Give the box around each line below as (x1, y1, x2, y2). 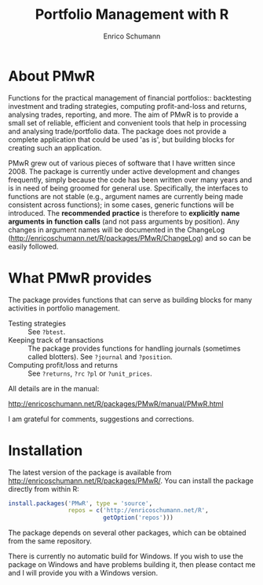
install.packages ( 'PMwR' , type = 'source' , (8, 500, 153, 507)
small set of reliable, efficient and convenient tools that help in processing (8, 118, 247, 127)
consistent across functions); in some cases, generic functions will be (8, 200, 234, 209)
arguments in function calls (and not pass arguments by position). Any (8, 216, 240, 226)
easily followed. (8, 242, 59, 251)
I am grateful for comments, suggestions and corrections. (8, 414, 195, 423)
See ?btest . (27, 327, 66, 336)
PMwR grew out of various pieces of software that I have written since (8, 158, 236, 168)
